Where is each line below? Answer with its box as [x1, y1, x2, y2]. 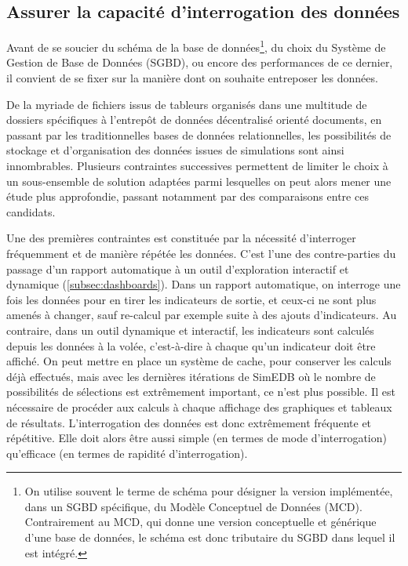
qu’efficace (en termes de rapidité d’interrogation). [6, 444, 248, 461]
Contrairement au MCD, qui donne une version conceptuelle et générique [24, 513, 377, 530]
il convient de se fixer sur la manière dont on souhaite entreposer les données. [6, 70, 378, 86]
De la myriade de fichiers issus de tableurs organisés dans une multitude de [6, 96, 367, 112]
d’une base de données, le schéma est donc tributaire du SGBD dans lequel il [24, 529, 395, 546]
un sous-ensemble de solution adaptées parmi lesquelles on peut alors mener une [6, 172, 392, 189]
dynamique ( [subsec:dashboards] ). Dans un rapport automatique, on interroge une [6, 276, 401, 292]
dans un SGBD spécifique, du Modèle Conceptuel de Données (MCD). [24, 498, 362, 514]
